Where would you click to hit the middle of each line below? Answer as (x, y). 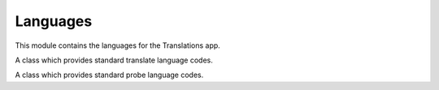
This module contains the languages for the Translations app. (118, 45)
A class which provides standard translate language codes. (114, 60)
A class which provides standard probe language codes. (109, 75)
